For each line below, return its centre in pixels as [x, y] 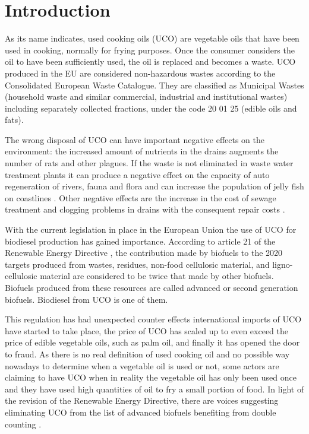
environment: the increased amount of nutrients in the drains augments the [142, 151]
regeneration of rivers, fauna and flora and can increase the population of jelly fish [154, 186]
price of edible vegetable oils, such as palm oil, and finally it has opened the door [152, 342]
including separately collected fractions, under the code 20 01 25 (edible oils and [151, 108]
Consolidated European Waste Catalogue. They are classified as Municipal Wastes [154, 85]
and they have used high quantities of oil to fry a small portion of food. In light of [154, 389]
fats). [14, 120]
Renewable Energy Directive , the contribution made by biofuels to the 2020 [144, 253]
